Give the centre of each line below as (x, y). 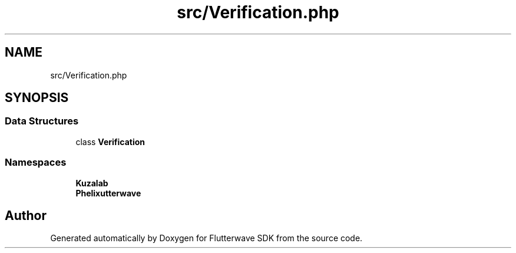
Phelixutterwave (108, 193)
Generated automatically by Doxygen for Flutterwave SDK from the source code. (206, 238)
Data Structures (42, 121)
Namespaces (36, 162)
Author (26, 215)
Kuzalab (92, 183)
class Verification (110, 142)
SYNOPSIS (37, 98)
